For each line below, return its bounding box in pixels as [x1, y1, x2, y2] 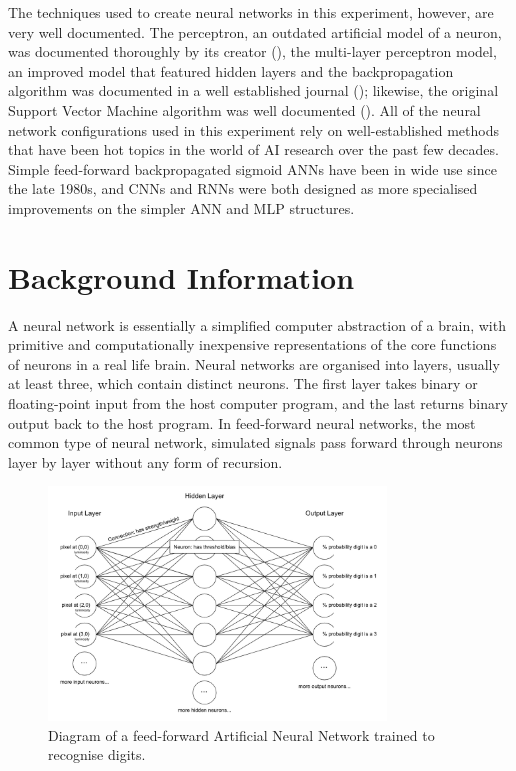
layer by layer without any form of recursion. [8, 451, 283, 472]
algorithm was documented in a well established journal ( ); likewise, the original [8, 80, 499, 101]
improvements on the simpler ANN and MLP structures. [8, 197, 355, 218]
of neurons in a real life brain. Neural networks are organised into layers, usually [8, 353, 500, 374]
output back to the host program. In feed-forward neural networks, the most [8, 412, 476, 433]
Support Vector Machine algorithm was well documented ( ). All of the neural [8, 99, 481, 120]
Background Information [8, 256, 355, 297]
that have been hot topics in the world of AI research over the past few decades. [8, 139, 499, 160]
